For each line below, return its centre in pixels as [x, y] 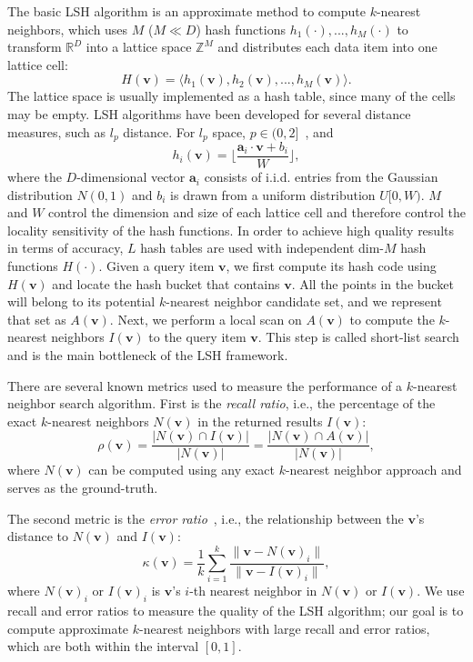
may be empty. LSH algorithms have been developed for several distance [209, 113]
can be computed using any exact [181, 470]
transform [35, 47]
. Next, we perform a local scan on [206, 319]
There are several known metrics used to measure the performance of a [205, 385]
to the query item [197, 337]
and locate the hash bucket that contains [166, 283]
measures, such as [57, 131]
